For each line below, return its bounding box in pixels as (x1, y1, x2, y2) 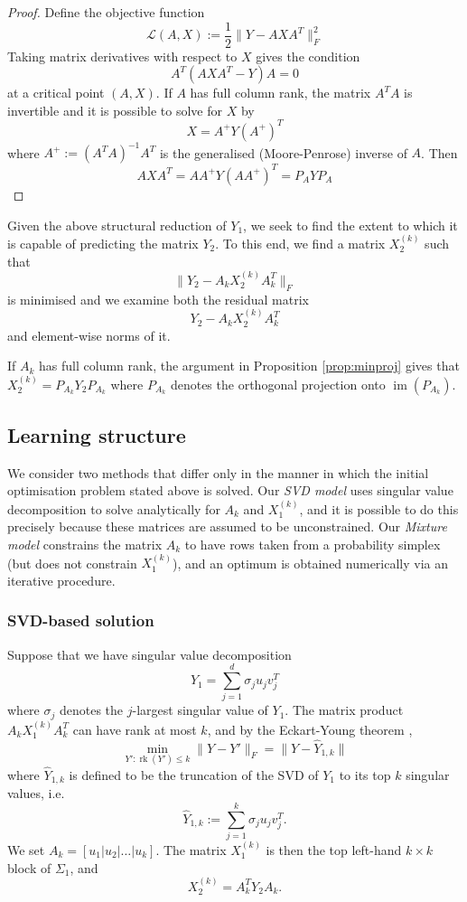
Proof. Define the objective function (7, 3, 205, 21)
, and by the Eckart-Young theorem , (207, 719, 413, 738)
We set (7, 840, 45, 859)
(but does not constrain (7, 553, 137, 572)
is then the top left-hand (266, 840, 402, 859)
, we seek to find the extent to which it (243, 215, 458, 234)
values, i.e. (7, 784, 65, 803)
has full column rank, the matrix (190, 83, 371, 102)
